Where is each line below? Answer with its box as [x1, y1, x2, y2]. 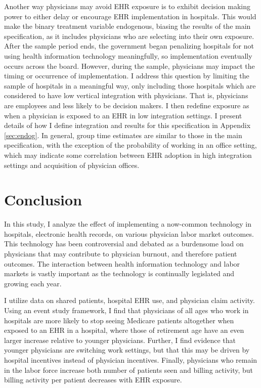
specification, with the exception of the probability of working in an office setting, [4, 140, 257, 150]
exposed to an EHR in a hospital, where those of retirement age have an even [4, 325, 244, 335]
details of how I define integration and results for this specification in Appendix [4, 120, 251, 131]
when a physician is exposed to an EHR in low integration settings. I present [4, 110, 242, 120]
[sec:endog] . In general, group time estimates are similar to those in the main [4, 130, 242, 140]
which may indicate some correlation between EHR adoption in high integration [4, 149, 252, 160]
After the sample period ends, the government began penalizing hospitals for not [4, 40, 254, 51]
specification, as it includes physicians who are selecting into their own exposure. [4, 30, 254, 41]
